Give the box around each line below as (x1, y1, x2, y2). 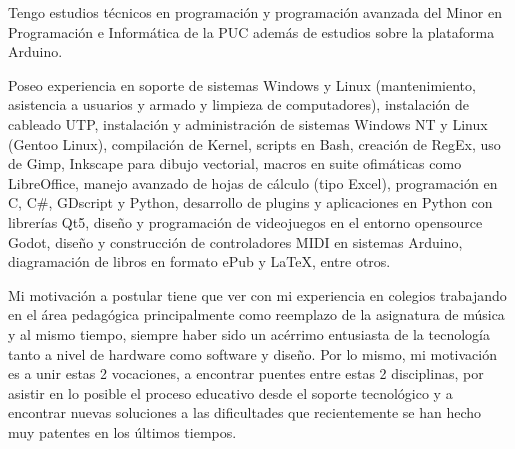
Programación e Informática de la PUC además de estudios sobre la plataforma (8, 21, 495, 42)
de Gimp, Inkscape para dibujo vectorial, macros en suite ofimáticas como (8, 153, 462, 174)
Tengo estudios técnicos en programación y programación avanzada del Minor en (8, 2, 502, 22)
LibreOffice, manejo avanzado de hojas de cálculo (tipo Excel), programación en (8, 172, 498, 193)
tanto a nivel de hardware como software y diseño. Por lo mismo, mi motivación (8, 343, 497, 364)
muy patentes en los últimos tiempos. (8, 421, 237, 442)
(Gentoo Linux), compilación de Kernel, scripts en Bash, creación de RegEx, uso (8, 133, 501, 154)
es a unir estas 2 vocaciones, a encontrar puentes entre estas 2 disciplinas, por (8, 363, 484, 384)
